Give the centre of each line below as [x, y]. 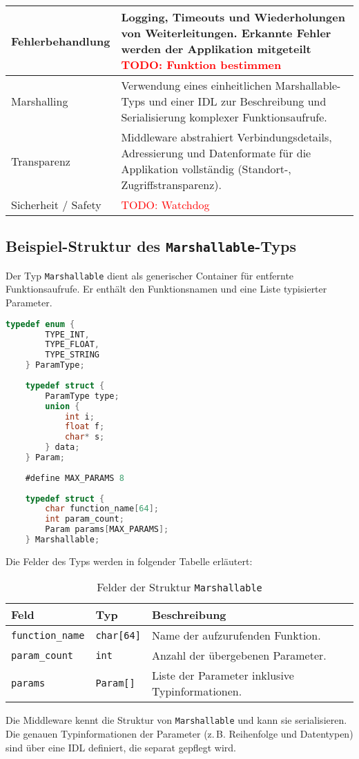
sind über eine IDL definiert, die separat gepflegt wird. [121, 747]
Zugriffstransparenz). [172, 185]
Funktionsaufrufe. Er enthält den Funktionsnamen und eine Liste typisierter [166, 289]
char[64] [118, 635]
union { [62, 406]
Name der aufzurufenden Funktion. [236, 635]
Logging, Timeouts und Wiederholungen [233, 17]
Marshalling [40, 101]
